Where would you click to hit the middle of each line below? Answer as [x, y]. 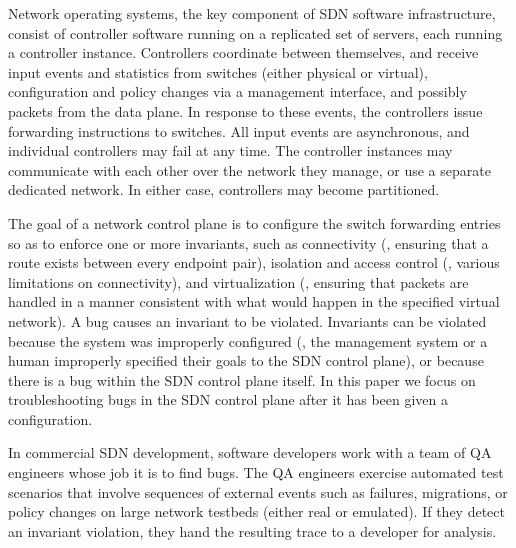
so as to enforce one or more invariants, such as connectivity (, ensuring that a [248, 242]
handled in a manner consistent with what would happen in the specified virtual [254, 301]
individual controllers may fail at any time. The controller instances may [230, 150]
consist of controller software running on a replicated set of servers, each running [255, 32]
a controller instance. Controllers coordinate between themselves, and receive [243, 52]
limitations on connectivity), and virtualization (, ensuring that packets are [238, 281]
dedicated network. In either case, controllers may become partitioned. [224, 189]
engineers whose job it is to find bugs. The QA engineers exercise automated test [256, 472]
